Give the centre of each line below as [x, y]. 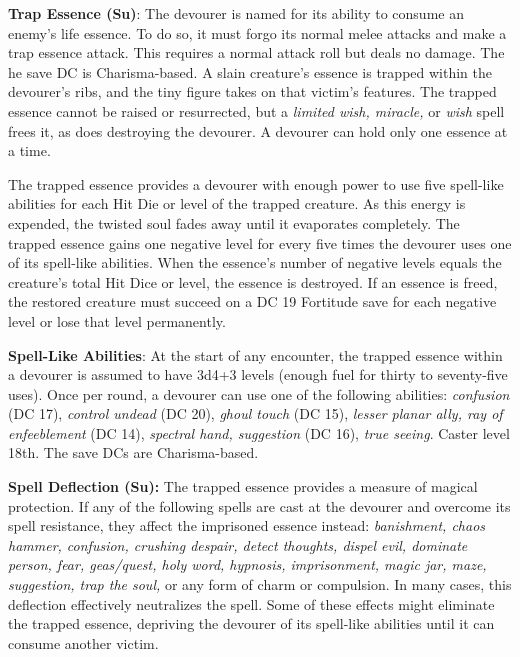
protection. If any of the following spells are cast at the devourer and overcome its [259, 505]
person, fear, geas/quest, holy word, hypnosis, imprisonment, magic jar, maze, [247, 564]
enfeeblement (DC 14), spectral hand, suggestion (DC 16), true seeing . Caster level [259, 432]
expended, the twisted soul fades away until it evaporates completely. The [234, 222]
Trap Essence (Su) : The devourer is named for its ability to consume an [236, 13]
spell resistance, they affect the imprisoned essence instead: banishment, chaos [247, 525]
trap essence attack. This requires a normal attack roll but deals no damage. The [256, 52]
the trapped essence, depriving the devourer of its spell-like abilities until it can [251, 623]
